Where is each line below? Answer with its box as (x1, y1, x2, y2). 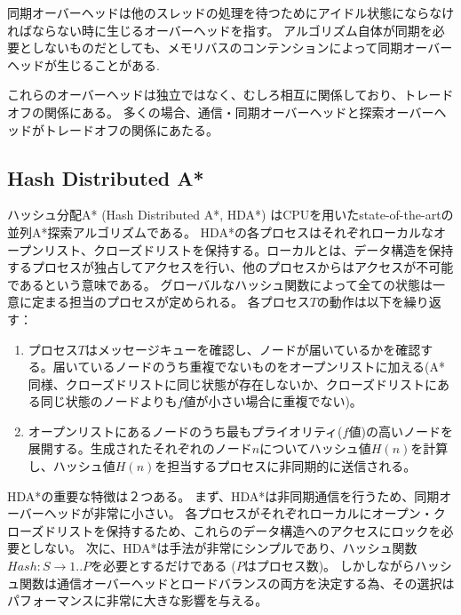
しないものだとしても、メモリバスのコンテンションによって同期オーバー (31, 38, 453, 57)
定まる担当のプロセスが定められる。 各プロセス (31, 292, 310, 311)
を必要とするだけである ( (91, 556, 236, 575)
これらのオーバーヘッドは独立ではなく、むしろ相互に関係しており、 (7, 85, 404, 104)
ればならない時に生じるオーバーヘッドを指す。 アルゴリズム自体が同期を (7, 20, 433, 39)
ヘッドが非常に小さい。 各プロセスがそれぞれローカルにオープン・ (44, 504, 433, 523)
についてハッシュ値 (259, 439, 371, 458)
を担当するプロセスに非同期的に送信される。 (155, 457, 417, 475)
